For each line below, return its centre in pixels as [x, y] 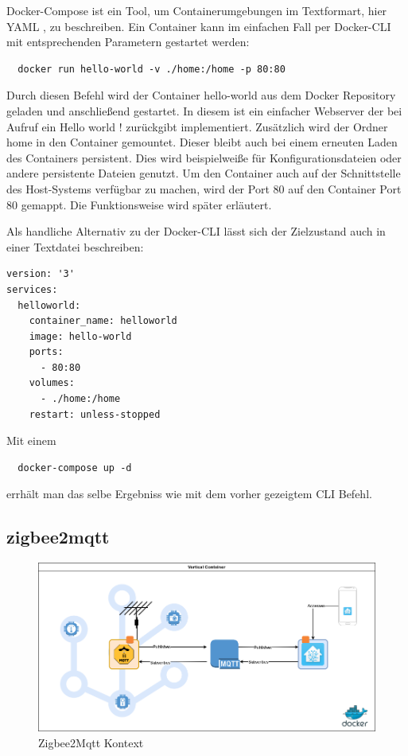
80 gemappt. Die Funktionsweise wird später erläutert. [139, 204]
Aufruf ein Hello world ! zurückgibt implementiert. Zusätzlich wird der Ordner [197, 126]
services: [32, 289]
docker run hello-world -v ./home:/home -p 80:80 [152, 69]
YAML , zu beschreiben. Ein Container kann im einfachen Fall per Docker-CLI [199, 26]
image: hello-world [80, 336]
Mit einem [31, 440]
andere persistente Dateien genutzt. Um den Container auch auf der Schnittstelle [204, 173]
